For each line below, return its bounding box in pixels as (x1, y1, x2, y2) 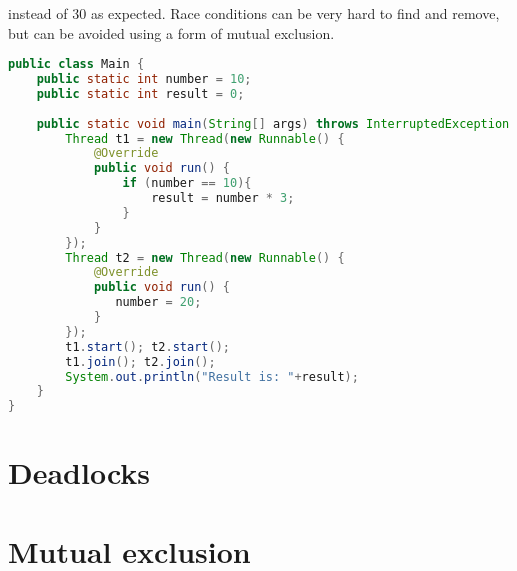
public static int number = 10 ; (36, 72, 252, 87)
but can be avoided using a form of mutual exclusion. (8, 22, 335, 43)
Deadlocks (8, 452, 151, 493)
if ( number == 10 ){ (122, 176, 252, 191)
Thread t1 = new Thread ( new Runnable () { (65, 131, 345, 146)
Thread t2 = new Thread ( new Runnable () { (65, 250, 345, 265)
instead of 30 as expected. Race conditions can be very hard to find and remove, (8, 3, 500, 23)
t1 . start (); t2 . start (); (65, 339, 230, 354)
